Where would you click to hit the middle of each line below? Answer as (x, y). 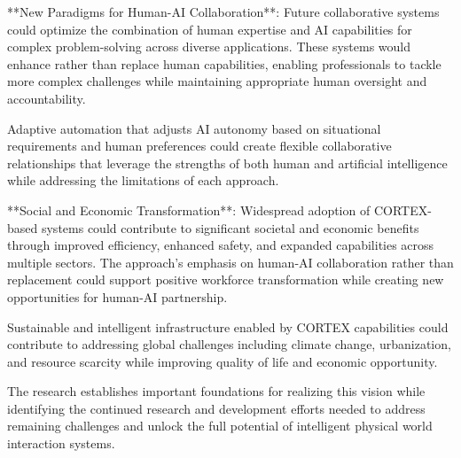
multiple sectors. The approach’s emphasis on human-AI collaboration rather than (230, 262)
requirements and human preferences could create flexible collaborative (199, 146)
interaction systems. (61, 443)
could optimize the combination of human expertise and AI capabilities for (210, 29)
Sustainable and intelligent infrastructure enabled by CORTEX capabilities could (228, 326)
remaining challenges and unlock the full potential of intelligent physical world (220, 426)
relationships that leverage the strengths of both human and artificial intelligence (227, 163)
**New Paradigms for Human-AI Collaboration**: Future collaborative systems (223, 12)
